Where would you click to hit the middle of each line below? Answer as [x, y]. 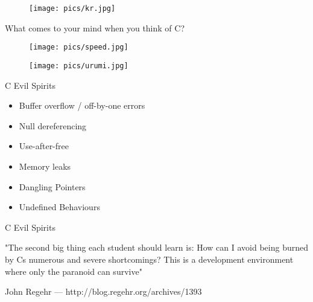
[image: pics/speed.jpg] [79, 47]
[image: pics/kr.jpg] [72, 8]
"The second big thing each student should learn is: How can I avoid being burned [157, 247]
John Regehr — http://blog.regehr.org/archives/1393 [103, 291]
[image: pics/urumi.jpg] [79, 66]
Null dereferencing [53, 125]
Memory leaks [45, 166]
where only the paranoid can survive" [74, 271]
